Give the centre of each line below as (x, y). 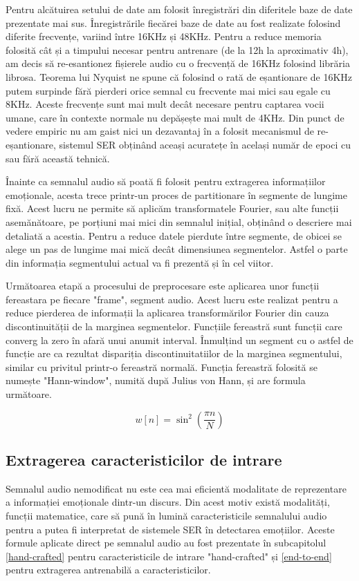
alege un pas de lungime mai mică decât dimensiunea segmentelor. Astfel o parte (177, 249)
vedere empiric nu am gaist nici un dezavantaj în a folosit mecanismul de (160, 131)
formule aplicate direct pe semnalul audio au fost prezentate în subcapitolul (166, 543)
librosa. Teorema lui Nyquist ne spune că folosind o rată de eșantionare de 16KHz (179, 76)
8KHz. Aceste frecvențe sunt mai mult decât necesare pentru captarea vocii (165, 104)
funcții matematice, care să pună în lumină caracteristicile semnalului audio (166, 516)
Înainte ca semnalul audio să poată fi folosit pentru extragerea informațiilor (166, 181)
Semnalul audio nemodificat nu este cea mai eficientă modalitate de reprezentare (176, 488)
